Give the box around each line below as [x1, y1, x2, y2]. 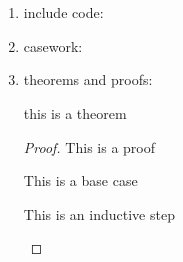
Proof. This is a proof [23, 136, 155, 157]
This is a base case [23, 170, 138, 191]
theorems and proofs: [23, 69, 153, 90]
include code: [23, 2, 104, 23]
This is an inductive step [23, 203, 175, 224]
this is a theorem [23, 102, 127, 123]
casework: [23, 35, 83, 56]
